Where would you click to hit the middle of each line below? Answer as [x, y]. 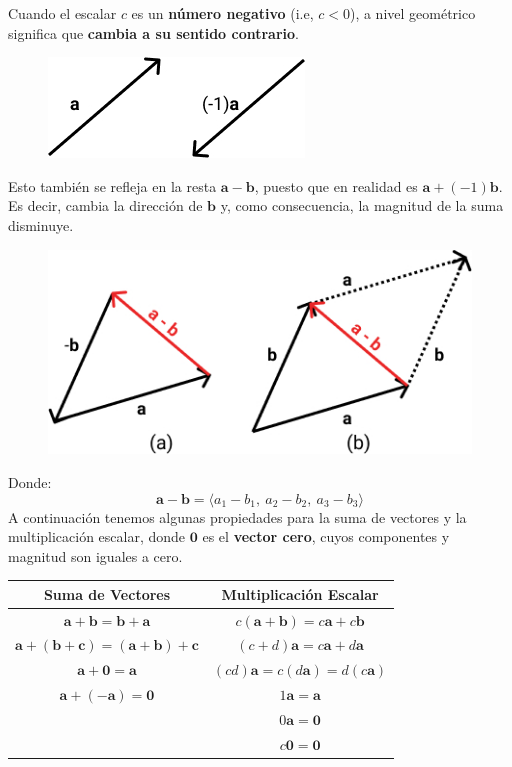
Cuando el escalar [62, 13]
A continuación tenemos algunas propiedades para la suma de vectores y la [237, 516]
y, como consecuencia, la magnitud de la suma [362, 205]
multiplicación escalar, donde [97, 536]
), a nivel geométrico [412, 13]
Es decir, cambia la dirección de [105, 205]
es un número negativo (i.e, [222, 13]
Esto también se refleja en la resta [112, 185]
